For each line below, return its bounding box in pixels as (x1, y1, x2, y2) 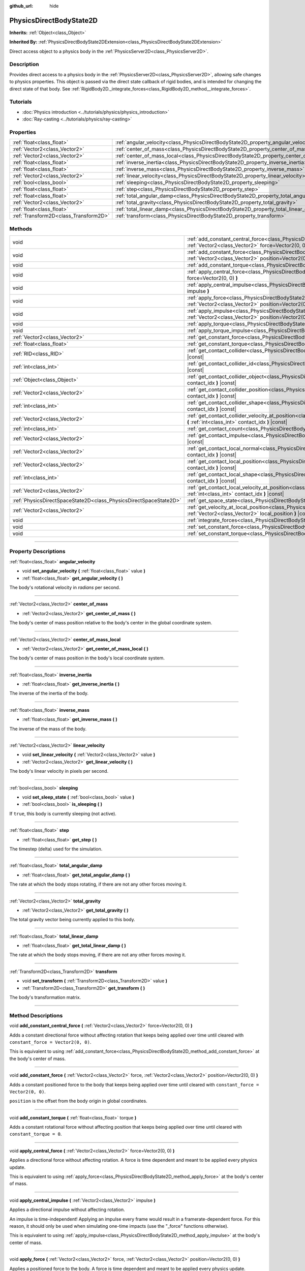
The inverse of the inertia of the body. (9, 690, 89, 697)
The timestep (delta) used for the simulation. (9, 845, 103, 852)
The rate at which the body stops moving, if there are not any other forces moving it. (9, 952, 187, 958)
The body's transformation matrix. (9, 994, 81, 1001)
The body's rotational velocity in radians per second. (9, 584, 120, 590)
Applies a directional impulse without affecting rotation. (9, 1206, 125, 1213)
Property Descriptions (9, 548, 66, 555)
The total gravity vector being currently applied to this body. (9, 917, 136, 923)
